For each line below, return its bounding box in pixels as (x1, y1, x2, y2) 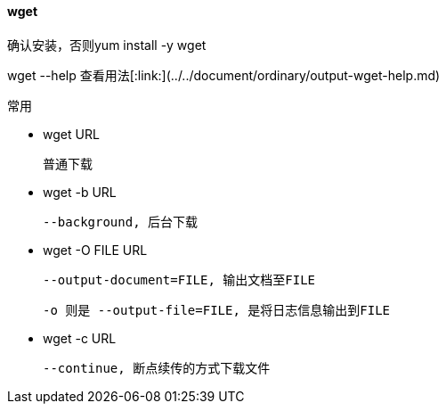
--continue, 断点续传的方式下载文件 (43, 360, 271, 375)
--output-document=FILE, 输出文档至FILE (43, 272, 316, 287)
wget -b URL (43, 184, 117, 200)
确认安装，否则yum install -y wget (7, 37, 207, 53)
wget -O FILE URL (43, 242, 148, 258)
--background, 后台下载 (43, 214, 199, 229)
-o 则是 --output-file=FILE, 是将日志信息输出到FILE (43, 302, 391, 317)
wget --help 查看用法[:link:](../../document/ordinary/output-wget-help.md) (7, 67, 441, 83)
